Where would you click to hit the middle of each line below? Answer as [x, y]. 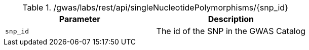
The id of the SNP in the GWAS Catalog [231, 31]
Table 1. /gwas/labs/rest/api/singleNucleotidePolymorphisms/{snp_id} [155, 7]
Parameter [80, 19]
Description [231, 19]
